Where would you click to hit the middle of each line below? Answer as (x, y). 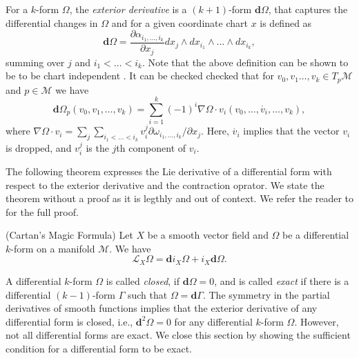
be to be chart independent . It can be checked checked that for (140, 76)
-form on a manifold (53, 248)
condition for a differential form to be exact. (99, 348)
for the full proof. (42, 211)
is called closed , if (143, 280)
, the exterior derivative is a (128, 9)
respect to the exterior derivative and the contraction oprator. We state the (165, 185)
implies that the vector (291, 131)
